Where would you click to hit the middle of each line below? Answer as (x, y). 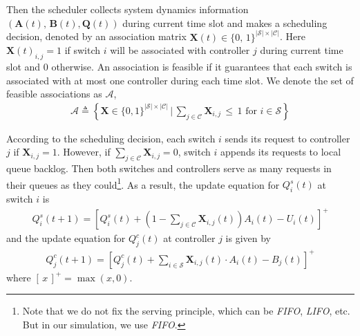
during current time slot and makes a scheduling (225, 22)
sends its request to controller (287, 138)
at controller (189, 238)
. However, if (84, 152)
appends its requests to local (281, 152)
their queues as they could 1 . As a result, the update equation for (143, 183)
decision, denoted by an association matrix (96, 36)
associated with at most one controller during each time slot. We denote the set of (180, 80)
